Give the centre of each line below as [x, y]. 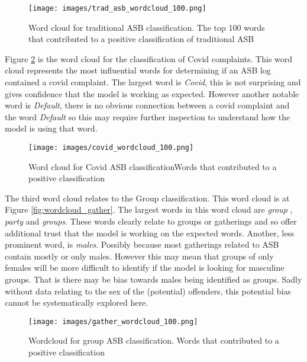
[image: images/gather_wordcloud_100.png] [113, 321]
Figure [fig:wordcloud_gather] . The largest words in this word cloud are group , [149, 209]
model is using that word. [51, 128]
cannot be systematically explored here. [77, 302]
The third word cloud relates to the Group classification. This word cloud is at [147, 198]
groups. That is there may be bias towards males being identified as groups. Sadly [153, 279]
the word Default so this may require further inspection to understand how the [148, 116]
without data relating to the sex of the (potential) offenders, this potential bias [148, 291]
